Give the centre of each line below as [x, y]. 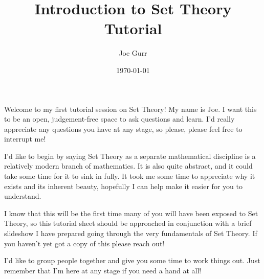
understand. [23, 196]
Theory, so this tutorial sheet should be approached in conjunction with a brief [128, 223]
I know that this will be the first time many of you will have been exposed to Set [131, 213]
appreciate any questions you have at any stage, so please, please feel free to [123, 129]
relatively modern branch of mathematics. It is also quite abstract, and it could [128, 166]
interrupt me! [25, 139]
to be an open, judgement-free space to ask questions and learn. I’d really [119, 119]
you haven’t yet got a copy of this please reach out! [84, 243]
